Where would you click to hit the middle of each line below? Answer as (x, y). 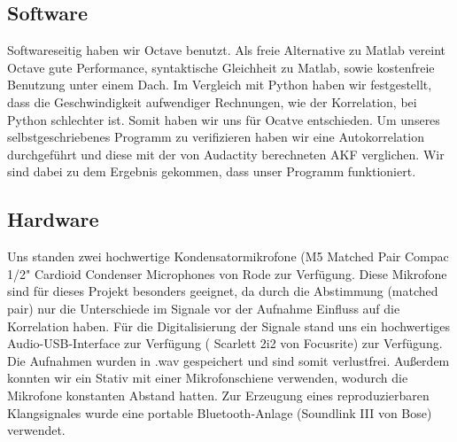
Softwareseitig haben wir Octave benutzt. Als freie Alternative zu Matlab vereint (227, 50)
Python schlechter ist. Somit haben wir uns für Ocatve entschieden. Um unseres (224, 119)
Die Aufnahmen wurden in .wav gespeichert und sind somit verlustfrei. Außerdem (228, 360)
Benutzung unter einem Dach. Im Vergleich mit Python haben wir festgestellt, (220, 85)
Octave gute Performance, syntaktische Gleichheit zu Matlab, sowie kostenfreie (221, 67)
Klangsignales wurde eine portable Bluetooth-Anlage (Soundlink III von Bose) (220, 412)
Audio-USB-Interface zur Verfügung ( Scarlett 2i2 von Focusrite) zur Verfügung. (225, 343)
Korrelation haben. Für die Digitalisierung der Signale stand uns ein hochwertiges (229, 326)
